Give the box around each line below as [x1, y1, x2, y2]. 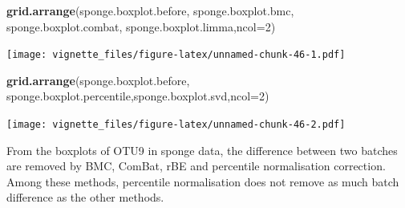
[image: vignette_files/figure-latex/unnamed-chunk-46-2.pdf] [6, 119, 346, 131]
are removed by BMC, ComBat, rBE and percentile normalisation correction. [6, 157, 386, 174]
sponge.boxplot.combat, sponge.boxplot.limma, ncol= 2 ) [6, 18, 276, 35]
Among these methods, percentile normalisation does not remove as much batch [6, 173, 399, 190]
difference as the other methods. [6, 189, 164, 206]
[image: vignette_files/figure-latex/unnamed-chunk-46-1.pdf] [6, 49, 346, 61]
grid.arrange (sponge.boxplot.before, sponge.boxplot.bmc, [6, 2, 294, 18]
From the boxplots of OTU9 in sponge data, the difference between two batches [6, 141, 398, 158]
